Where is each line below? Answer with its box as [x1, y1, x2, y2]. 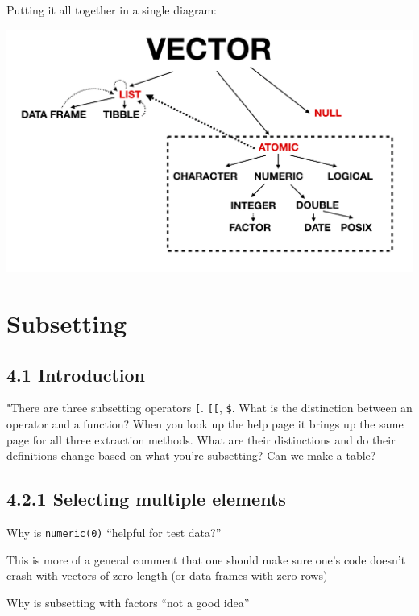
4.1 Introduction [6, 362, 146, 387]
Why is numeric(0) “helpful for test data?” [6, 524, 222, 541]
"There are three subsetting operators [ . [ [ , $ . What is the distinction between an [6, 399, 413, 416]
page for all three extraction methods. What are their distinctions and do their [6, 431, 396, 448]
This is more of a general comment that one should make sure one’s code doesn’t [6, 551, 406, 568]
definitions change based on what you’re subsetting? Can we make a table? [6, 447, 376, 464]
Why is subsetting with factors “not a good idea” [6, 593, 250, 610]
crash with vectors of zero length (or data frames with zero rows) [6, 567, 328, 584]
